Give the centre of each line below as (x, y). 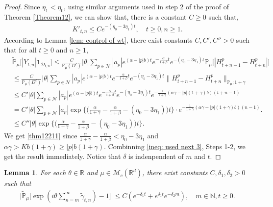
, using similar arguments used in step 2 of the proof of (146, 6)
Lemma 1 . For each (35, 172)
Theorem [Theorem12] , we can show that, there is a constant (95, 16)
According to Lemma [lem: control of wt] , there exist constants (98, 40)
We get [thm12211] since (41, 135)
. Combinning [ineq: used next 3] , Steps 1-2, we (175, 146)
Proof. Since (22, 6)
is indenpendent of (156, 156)
